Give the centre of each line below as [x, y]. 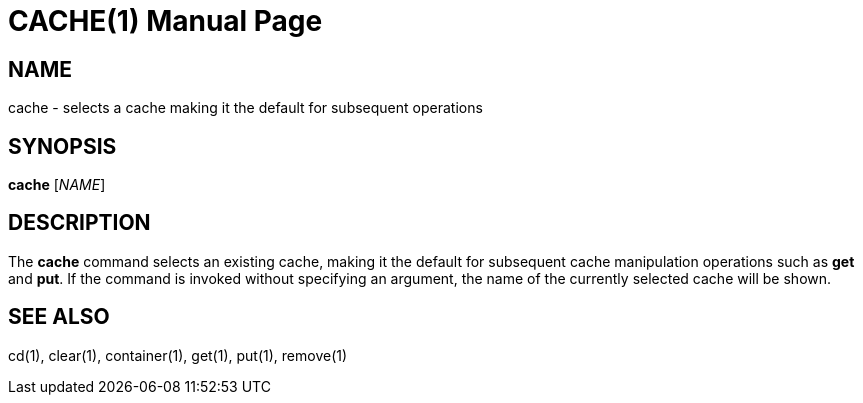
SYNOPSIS [62, 146]
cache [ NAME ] [57, 185]
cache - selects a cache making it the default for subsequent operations [245, 108]
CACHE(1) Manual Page [165, 21]
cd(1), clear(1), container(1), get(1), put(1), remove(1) [178, 355]
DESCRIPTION [79, 223]
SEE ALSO [59, 317]
